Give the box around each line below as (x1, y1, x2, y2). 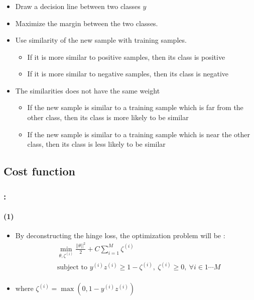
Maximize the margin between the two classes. (15, 18, 158, 28)
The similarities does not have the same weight (15, 85, 160, 95)
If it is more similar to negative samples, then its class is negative (27, 68, 228, 79)
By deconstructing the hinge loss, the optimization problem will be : (15, 230, 225, 241)
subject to (57, 264, 87, 271)
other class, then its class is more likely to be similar (27, 112, 189, 123)
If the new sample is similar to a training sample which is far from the (27, 102, 243, 113)
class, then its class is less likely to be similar (27, 139, 166, 149)
